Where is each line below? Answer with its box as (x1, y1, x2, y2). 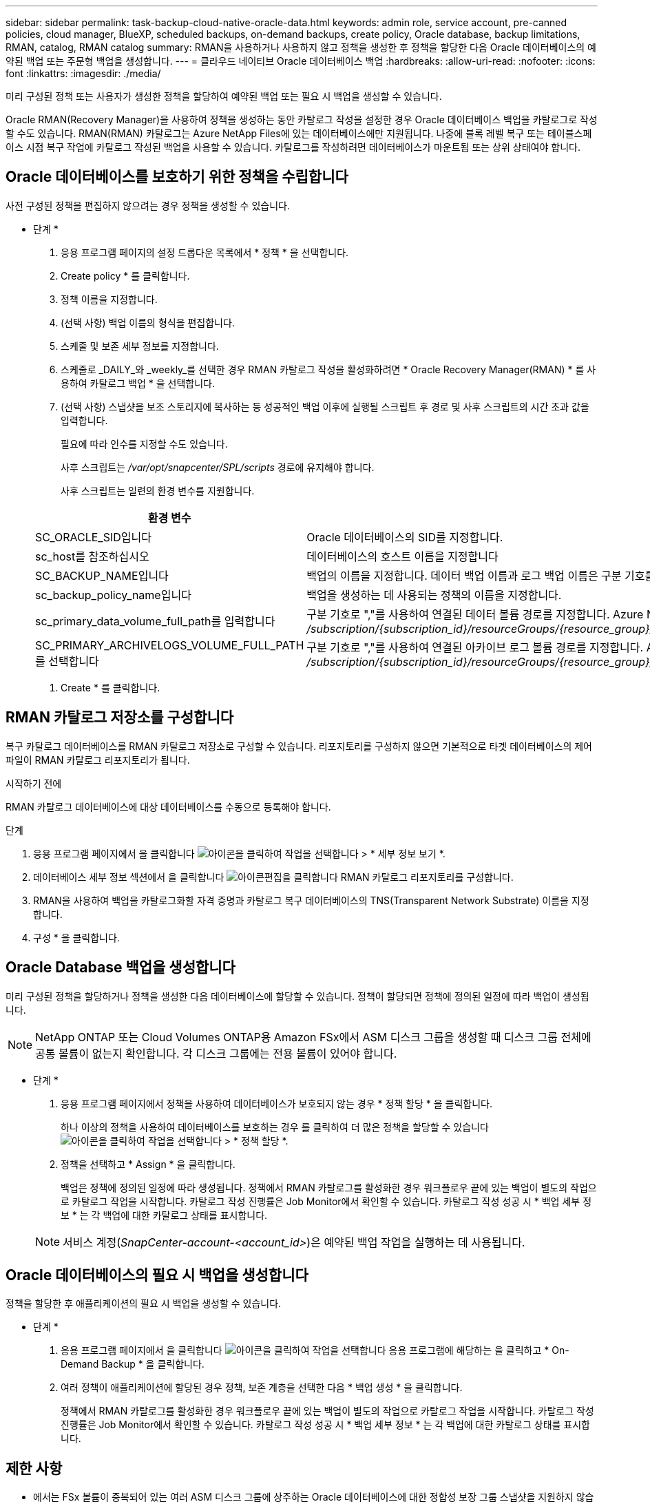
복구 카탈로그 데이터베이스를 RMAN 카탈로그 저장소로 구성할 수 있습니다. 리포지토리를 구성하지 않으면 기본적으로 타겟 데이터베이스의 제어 (6, 740, 592, 752)
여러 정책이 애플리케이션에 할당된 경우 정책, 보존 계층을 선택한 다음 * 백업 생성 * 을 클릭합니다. (61, 1381, 463, 1394)
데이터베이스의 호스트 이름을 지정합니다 (306, 549, 499, 563)
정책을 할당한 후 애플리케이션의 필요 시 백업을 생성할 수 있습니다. (6, 1297, 282, 1310)
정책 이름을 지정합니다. (61, 293, 158, 305)
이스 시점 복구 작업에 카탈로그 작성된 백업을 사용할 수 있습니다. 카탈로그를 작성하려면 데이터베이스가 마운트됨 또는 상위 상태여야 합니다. (6, 141, 580, 153)
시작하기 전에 (6, 777, 62, 789)
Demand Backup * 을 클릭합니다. (61, 1358, 205, 1370)
